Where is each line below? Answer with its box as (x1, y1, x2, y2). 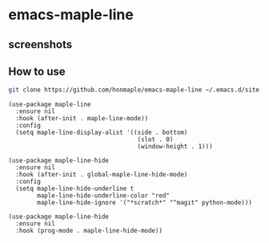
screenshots (8, 38, 73, 51)
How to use (8, 64, 66, 78)
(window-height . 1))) (137, 143, 214, 151)
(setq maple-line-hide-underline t (15, 184, 134, 193)
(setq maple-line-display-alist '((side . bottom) (15, 128, 188, 137)
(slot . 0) (137, 136, 174, 144)
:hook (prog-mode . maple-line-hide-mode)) (15, 227, 163, 235)
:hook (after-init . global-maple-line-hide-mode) (15, 171, 188, 179)
